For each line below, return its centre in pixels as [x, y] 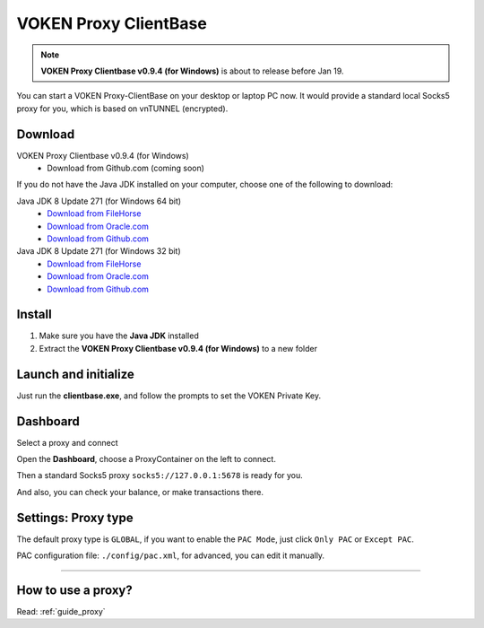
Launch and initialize [75, 374]
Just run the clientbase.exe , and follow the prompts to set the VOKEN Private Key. [169, 396]
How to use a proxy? [75, 590]
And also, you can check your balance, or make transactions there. [140, 492]
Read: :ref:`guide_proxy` [61, 612]
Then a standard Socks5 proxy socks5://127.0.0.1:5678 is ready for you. [160, 475]
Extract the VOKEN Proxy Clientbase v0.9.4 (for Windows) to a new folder [178, 348]
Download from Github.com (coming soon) [126, 168]
